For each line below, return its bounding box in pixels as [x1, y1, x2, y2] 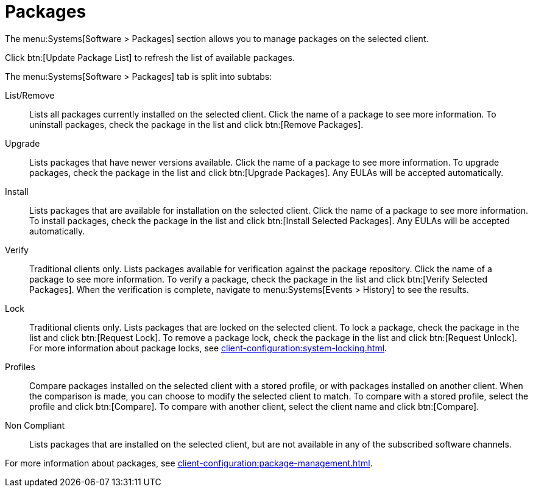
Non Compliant [5, 420, 65, 430]
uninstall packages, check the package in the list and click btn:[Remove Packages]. [29, 119, 364, 130]
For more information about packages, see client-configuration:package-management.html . [5, 457, 373, 468]
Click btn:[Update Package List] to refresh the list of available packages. [5, 52, 295, 63]
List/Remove [5, 90, 55, 100]
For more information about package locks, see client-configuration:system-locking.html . [29, 342, 387, 353]
